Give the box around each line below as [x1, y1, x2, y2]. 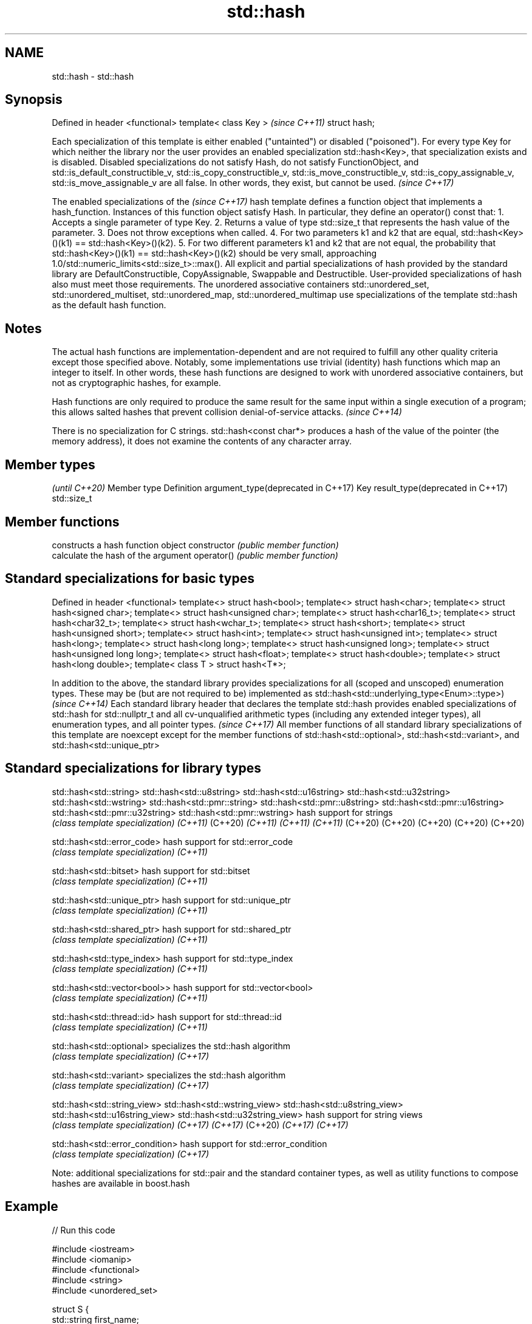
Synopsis [5, 92, 63, 108]
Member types [5, 457, 95, 472]
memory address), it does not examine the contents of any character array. [52, 436, 352, 447]
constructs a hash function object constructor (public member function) [52, 539, 339, 550]
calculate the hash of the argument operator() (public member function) [52, 550, 338, 560]
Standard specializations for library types [5, 760, 262, 776]
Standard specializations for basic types [5, 571, 254, 587]
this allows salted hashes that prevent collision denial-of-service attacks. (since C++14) [52, 407, 402, 418]
